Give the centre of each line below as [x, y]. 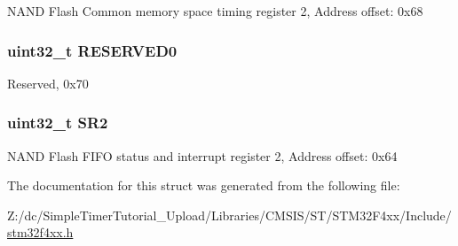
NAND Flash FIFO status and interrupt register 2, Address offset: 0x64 [202, 155]
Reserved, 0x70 [48, 83]
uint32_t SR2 [58, 123]
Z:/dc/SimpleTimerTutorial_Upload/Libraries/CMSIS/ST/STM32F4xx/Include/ [229, 215]
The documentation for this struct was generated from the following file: [204, 185]
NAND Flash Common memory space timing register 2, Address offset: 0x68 [215, 11]
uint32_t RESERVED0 [92, 50]
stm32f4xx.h [40, 232]
